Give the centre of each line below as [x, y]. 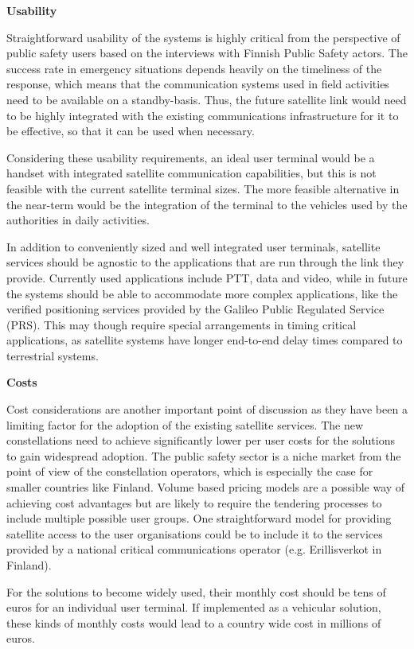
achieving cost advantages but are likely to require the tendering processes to [194, 502]
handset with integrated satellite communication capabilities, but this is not [191, 173]
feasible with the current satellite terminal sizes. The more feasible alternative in [203, 188]
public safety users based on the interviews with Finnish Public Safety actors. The [207, 53]
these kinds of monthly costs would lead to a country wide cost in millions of [194, 622]
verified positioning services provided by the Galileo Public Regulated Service [195, 309]
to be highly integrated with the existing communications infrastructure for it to [203, 115]
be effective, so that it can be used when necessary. [131, 131]
